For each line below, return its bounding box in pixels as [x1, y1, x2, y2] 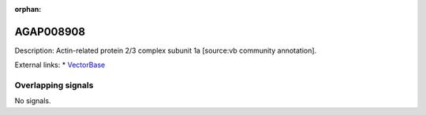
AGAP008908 [14, 24, 86, 39]
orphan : [14, 5, 42, 13]
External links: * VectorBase [14, 60, 106, 70]
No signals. [14, 96, 51, 106]
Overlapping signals [14, 80, 94, 91]
